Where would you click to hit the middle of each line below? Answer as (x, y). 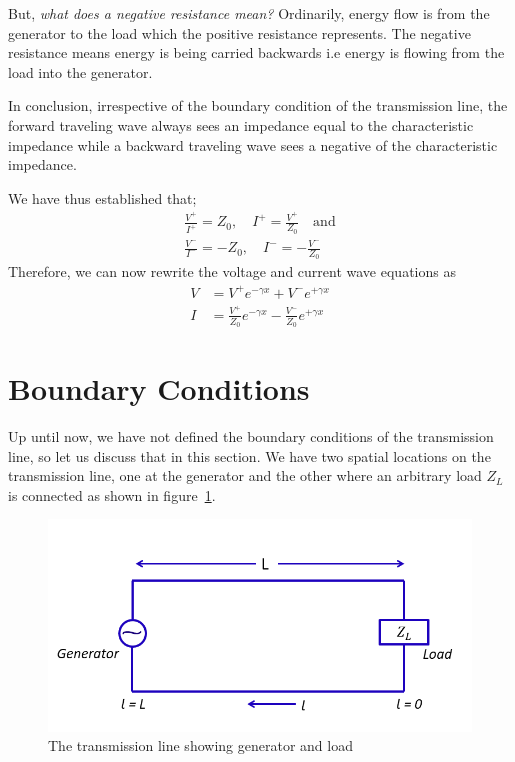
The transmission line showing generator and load (200, 745)
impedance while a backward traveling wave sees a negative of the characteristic (253, 144)
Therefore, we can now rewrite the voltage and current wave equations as (232, 271)
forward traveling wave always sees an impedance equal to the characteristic (241, 124)
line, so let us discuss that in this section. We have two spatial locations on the (249, 455)
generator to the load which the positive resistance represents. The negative (239, 32)
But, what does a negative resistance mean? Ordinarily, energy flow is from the (249, 13)
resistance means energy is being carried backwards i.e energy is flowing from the (256, 52)
